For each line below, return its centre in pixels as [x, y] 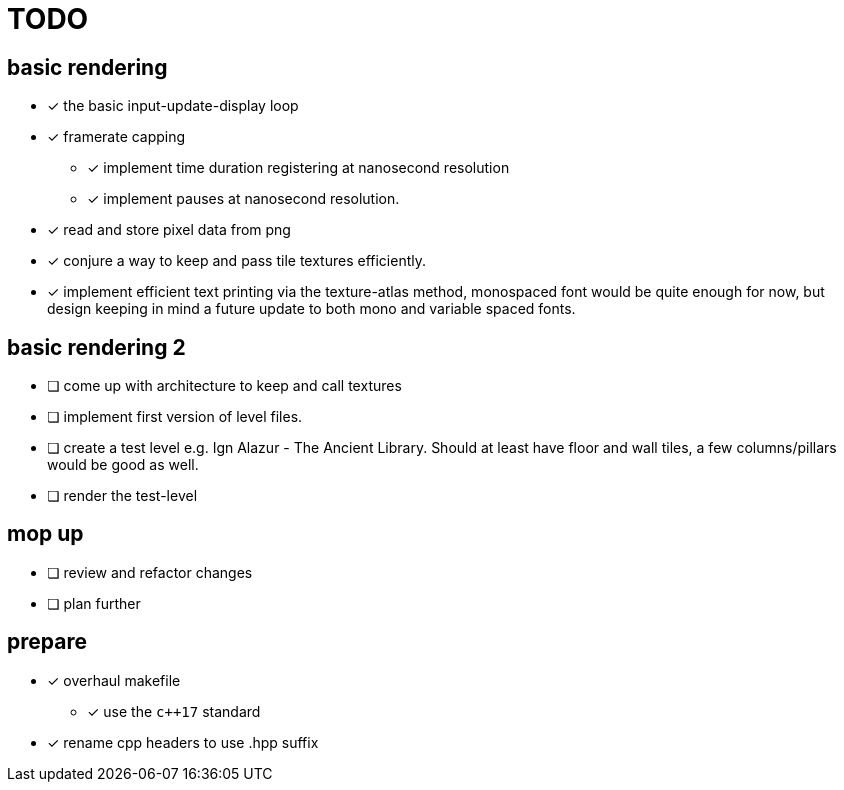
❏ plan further [94, 603]
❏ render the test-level [122, 496]
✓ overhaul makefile [114, 680]
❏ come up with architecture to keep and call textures [224, 386]
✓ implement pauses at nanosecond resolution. [243, 199]
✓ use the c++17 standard [174, 711]
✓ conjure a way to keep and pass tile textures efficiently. [236, 261]
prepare [47, 642]
